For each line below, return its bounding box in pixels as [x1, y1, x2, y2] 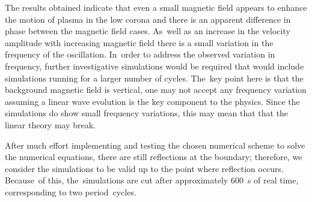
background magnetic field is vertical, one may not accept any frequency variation [5, 83, 307, 96]
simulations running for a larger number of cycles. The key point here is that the [5, 71, 304, 84]
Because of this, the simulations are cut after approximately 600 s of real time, [5, 174, 299, 186]
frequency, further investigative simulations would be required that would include [5, 59, 304, 72]
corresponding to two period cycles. [5, 185, 136, 198]
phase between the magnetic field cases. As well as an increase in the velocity [5, 25, 290, 37]
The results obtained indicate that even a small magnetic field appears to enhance [5, 1, 307, 13]
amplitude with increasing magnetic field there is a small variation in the [5, 36, 274, 49]
